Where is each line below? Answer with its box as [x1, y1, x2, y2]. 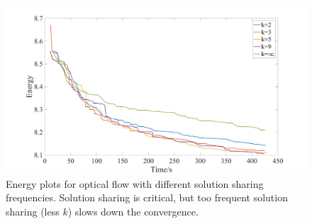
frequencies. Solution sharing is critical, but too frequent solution [6, 190, 288, 205]
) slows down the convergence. [67, 204, 199, 219]
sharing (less [6, 204, 60, 219]
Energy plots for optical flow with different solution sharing [6, 176, 264, 191]
